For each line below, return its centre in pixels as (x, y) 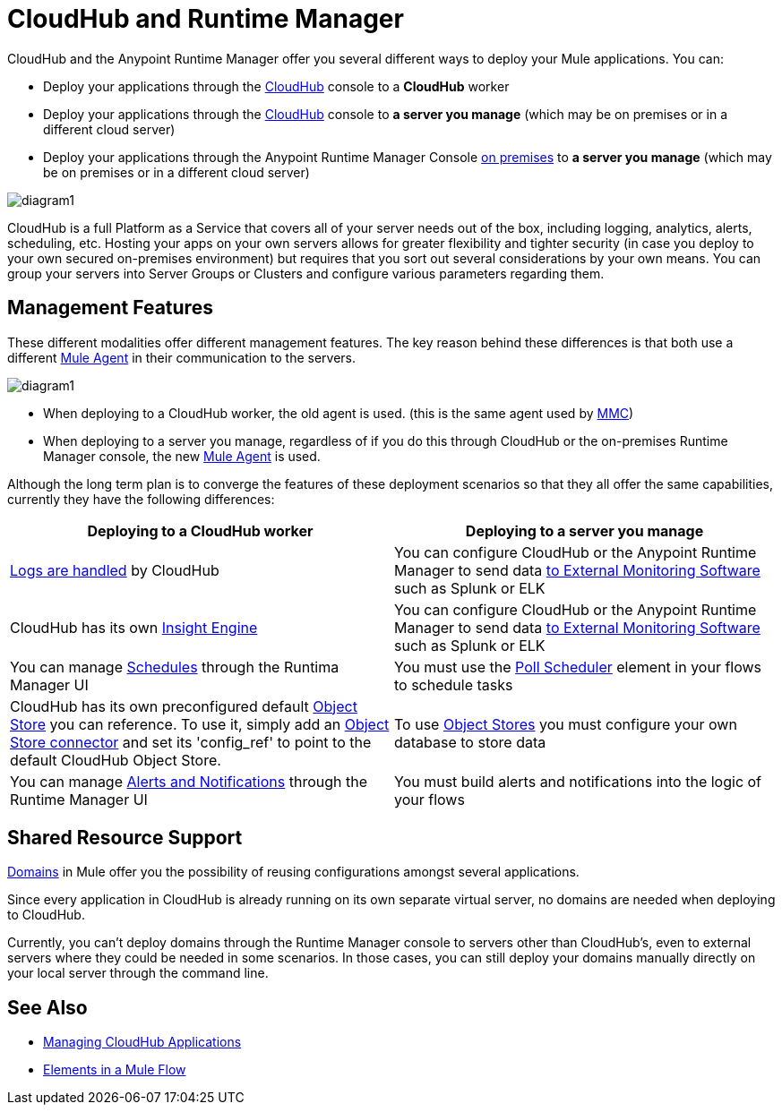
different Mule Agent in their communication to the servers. (182, 357)
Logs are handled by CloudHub (115, 570)
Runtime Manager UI (79, 799)
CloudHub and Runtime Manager (206, 19)
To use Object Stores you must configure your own (566, 724)
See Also (47, 1007)
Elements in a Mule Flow (115, 1070)
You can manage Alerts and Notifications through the (189, 781)
